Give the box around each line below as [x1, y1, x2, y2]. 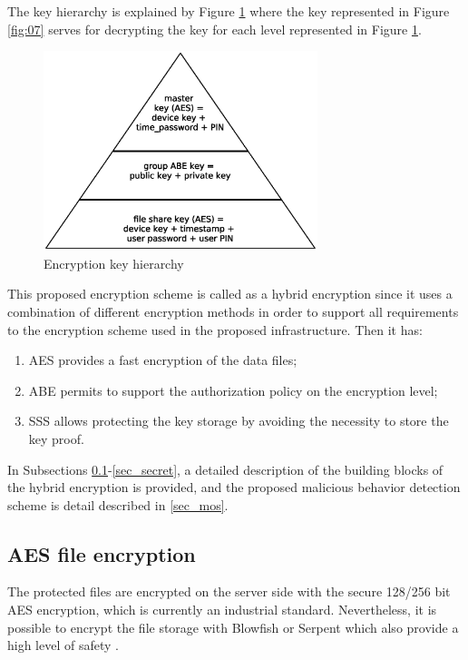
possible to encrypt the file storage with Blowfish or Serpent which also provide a [7, 617, 459, 636]
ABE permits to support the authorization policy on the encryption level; [28, 380, 438, 399]
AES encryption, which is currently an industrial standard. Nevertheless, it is [7, 600, 437, 619]
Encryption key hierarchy [44, 253, 184, 272]
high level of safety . [7, 635, 119, 655]
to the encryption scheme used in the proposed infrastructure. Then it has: [7, 320, 423, 339]
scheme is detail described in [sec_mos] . [7, 495, 229, 514]
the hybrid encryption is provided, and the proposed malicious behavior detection [7, 478, 461, 497]
